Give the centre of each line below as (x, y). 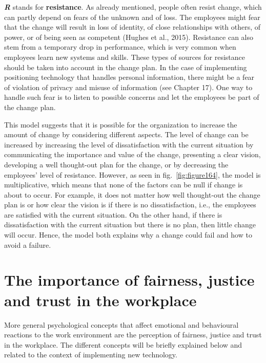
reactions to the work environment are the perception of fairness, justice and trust (133, 335)
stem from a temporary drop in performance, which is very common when (120, 47)
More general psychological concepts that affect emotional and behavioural (121, 324)
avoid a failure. (28, 244)
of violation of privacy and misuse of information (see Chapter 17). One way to (128, 87)
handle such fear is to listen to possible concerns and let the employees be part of (132, 97)
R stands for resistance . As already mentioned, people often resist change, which (133, 7)
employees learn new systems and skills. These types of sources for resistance (125, 57)
